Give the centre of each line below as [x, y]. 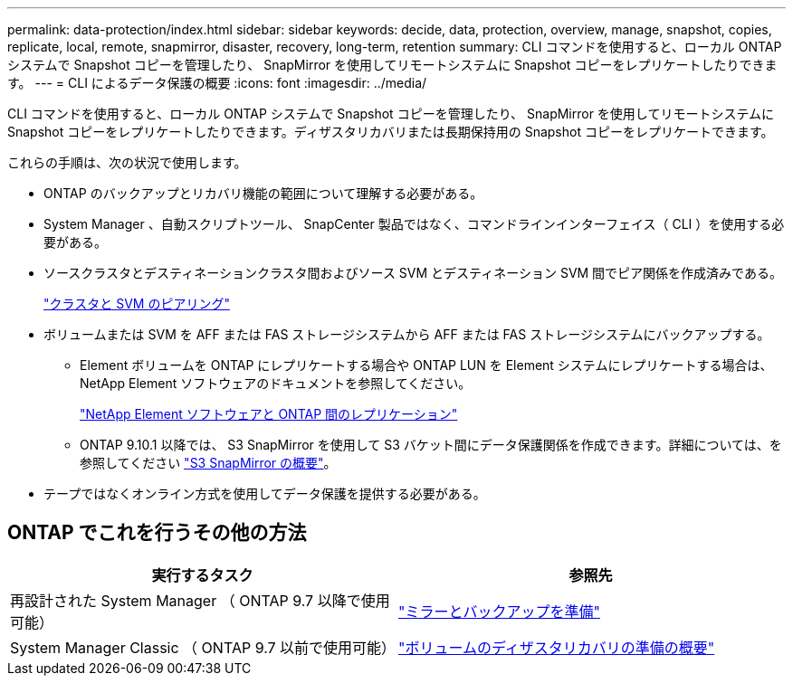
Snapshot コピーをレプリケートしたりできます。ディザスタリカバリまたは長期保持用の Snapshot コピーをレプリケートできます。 [391, 132]
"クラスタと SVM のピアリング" [137, 304]
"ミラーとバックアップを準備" [499, 611]
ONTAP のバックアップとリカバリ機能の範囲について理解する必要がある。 [263, 193]
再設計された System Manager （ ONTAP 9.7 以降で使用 [200, 600]
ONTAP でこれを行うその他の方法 [157, 533]
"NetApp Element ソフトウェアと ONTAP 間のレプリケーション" [269, 414]
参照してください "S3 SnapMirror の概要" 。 [208, 463]
